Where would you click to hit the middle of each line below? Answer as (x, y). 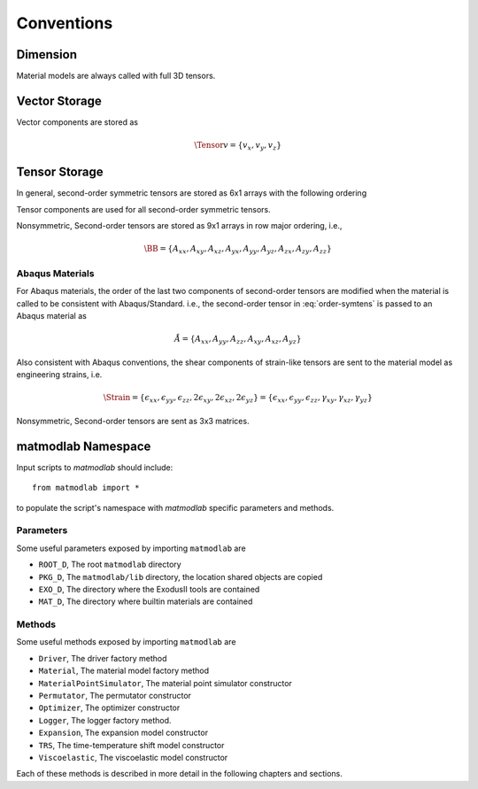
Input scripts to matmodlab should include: (95, 467)
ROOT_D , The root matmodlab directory (110, 565)
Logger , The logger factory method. (105, 720)
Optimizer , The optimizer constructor (109, 708)
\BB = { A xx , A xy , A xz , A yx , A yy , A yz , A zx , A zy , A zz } (238, 250)
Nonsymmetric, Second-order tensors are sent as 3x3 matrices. (133, 421)
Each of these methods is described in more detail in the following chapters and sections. (179, 774)
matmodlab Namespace (84, 446)
